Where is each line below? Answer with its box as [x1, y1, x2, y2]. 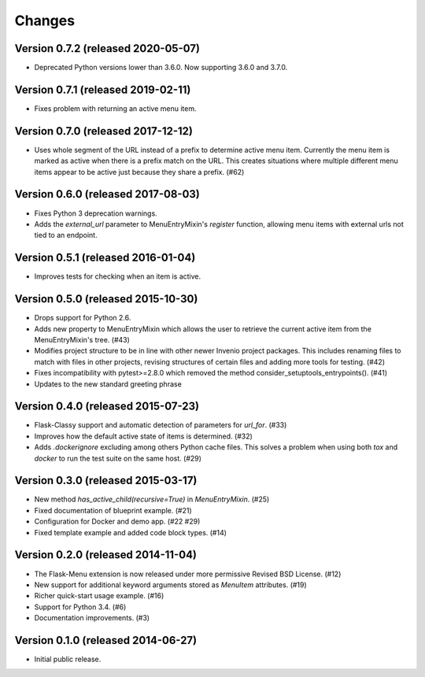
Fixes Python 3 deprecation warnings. [34, 209, 157, 218]
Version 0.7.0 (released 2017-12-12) [14, 124, 193, 138]
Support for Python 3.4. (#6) [34, 602, 127, 612]
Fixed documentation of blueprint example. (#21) [34, 505, 192, 515]
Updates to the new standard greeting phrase [34, 379, 183, 389]
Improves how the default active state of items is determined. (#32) [34, 431, 253, 441]
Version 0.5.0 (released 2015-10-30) [14, 292, 198, 306]
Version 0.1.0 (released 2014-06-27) [14, 634, 198, 647]
